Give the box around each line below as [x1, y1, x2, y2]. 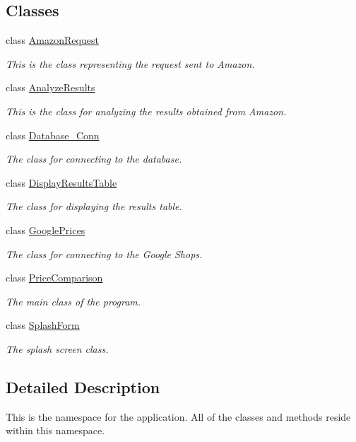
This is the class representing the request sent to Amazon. [6, 56, 255, 71]
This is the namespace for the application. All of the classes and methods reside [6, 409, 351, 424]
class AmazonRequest [6, 33, 99, 47]
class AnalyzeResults [6, 80, 95, 95]
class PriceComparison [6, 270, 103, 285]
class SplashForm [6, 318, 80, 332]
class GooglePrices [6, 222, 85, 237]
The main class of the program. [6, 293, 141, 308]
